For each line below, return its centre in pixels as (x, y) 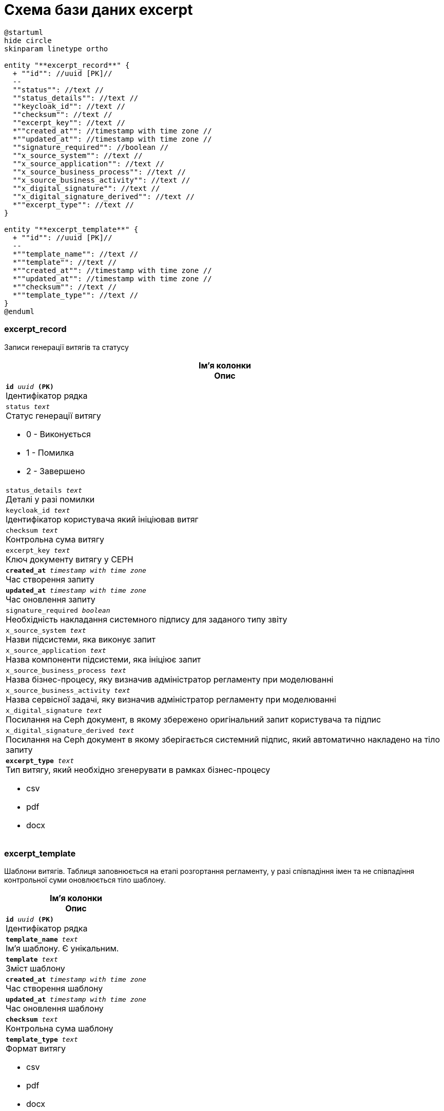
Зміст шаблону (35, 969)
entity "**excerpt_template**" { (71, 229)
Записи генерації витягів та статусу (66, 347)
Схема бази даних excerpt (99, 10)
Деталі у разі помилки (50, 499)
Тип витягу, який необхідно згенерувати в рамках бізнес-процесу (138, 769)
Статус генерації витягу (53, 415)
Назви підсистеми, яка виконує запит (81, 639)
